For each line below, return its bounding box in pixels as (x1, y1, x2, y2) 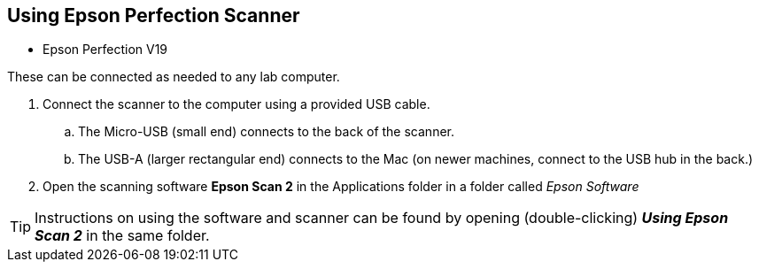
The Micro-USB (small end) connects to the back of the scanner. (78, 124, 454, 140)
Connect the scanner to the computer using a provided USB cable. (43, 96, 430, 112)
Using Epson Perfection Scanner (7, 4, 300, 27)
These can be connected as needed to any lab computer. (7, 69, 340, 85)
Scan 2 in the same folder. (35, 227, 210, 245)
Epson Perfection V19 (43, 42, 168, 58)
